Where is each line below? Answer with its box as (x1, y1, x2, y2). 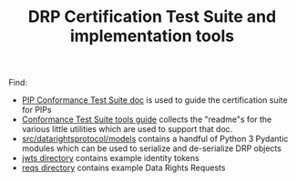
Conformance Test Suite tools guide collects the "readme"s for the (21, 114, 272, 125)
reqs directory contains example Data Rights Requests (21, 162, 226, 174)
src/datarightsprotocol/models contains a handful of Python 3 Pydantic (21, 134, 289, 145)
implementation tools (69, 25, 235, 46)
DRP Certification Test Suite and (27, 6, 277, 27)
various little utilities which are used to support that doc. (21, 124, 233, 135)
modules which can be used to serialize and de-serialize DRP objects (21, 143, 282, 154)
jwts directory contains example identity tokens (21, 153, 200, 164)
